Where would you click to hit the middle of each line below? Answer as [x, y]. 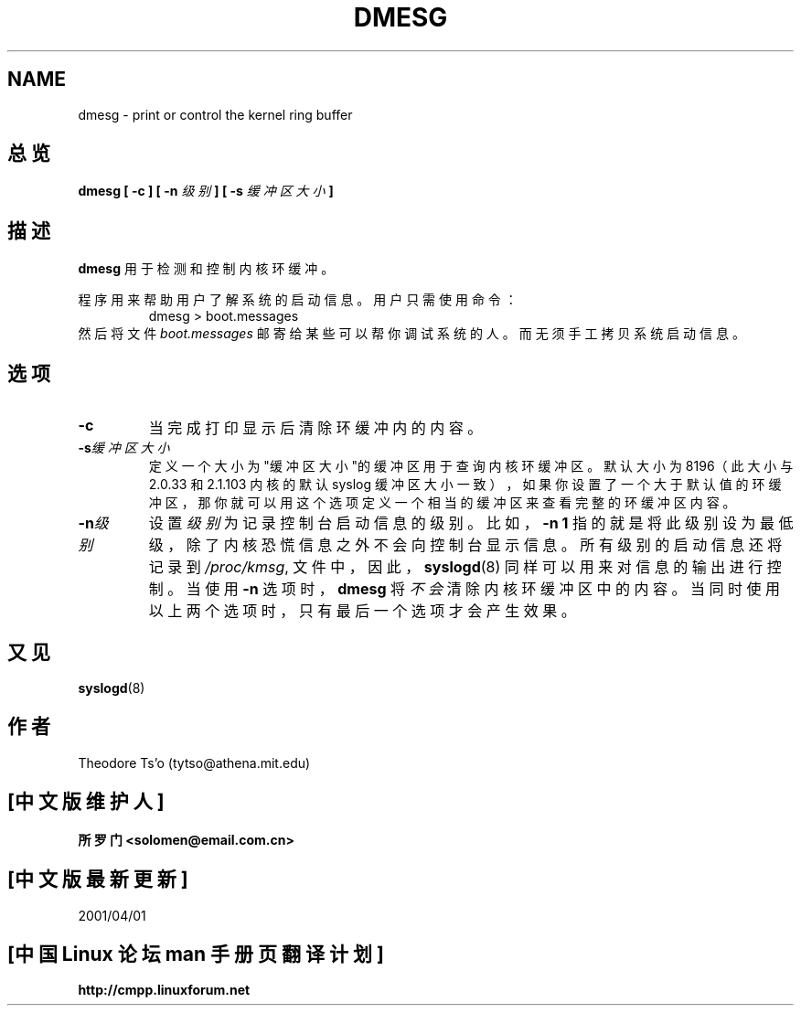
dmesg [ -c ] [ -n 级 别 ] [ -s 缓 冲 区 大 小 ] [206, 191]
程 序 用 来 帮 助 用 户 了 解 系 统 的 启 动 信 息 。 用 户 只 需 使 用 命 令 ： [298, 300]
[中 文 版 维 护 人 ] [86, 802]
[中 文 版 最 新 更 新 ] [98, 880]
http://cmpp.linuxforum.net [164, 990]
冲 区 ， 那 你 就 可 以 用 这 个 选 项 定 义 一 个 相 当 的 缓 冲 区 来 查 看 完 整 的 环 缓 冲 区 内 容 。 [442, 503]
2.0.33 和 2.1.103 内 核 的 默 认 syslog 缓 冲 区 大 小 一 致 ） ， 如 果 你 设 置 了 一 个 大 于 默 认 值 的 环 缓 [465, 485]
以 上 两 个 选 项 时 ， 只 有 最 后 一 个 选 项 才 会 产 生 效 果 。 [362, 611]
